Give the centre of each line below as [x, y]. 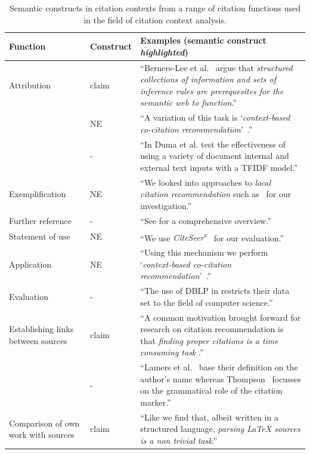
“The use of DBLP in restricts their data [215, 291]
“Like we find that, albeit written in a [209, 417]
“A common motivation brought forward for [221, 317]
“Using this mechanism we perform [204, 252]
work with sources [42, 435]
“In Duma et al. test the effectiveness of [213, 144]
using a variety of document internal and [215, 156]
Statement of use [40, 236]
